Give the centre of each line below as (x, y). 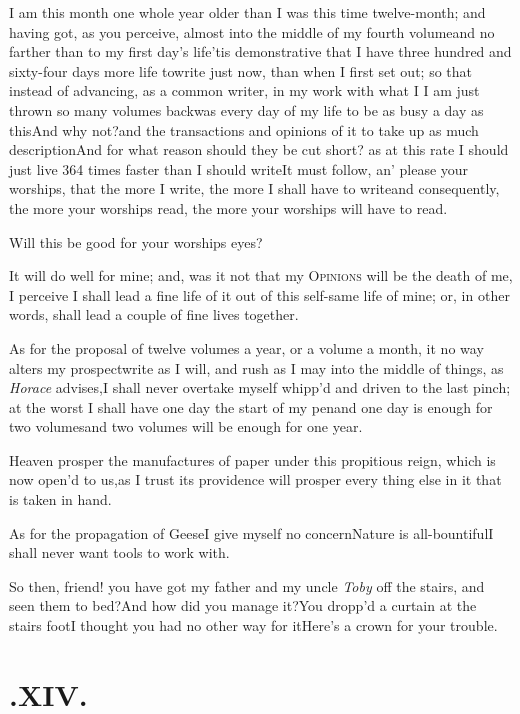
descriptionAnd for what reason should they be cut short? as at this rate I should (259, 149)
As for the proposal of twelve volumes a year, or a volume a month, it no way (246, 347)
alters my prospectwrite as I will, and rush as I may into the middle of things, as (256, 367)
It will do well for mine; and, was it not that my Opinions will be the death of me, (261, 275)
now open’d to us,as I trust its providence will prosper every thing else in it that (255, 479)
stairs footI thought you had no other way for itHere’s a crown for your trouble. (253, 625)
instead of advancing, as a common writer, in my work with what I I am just (244, 90)
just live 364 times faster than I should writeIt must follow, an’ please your (239, 168)
